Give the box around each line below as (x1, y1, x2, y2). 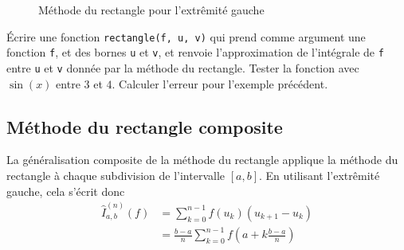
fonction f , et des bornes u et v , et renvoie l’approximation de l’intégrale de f (6, 44, 384, 61)
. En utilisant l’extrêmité (259, 166, 380, 183)
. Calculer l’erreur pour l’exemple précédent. (112, 75, 328, 92)
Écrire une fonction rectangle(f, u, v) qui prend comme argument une (6, 28, 366, 45)
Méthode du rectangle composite (6, 114, 283, 139)
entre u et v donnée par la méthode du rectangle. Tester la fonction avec (6, 59, 359, 76)
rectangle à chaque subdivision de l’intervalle (6, 166, 226, 183)
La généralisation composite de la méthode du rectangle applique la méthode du (6, 151, 398, 168)
